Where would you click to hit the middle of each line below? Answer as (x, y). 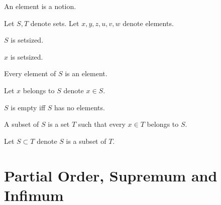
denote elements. (148, 23)
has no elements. (80, 107)
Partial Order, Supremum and (111, 175)
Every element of (30, 73)
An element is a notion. (40, 6)
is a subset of (86, 141)
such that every (102, 124)
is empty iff (28, 107)
